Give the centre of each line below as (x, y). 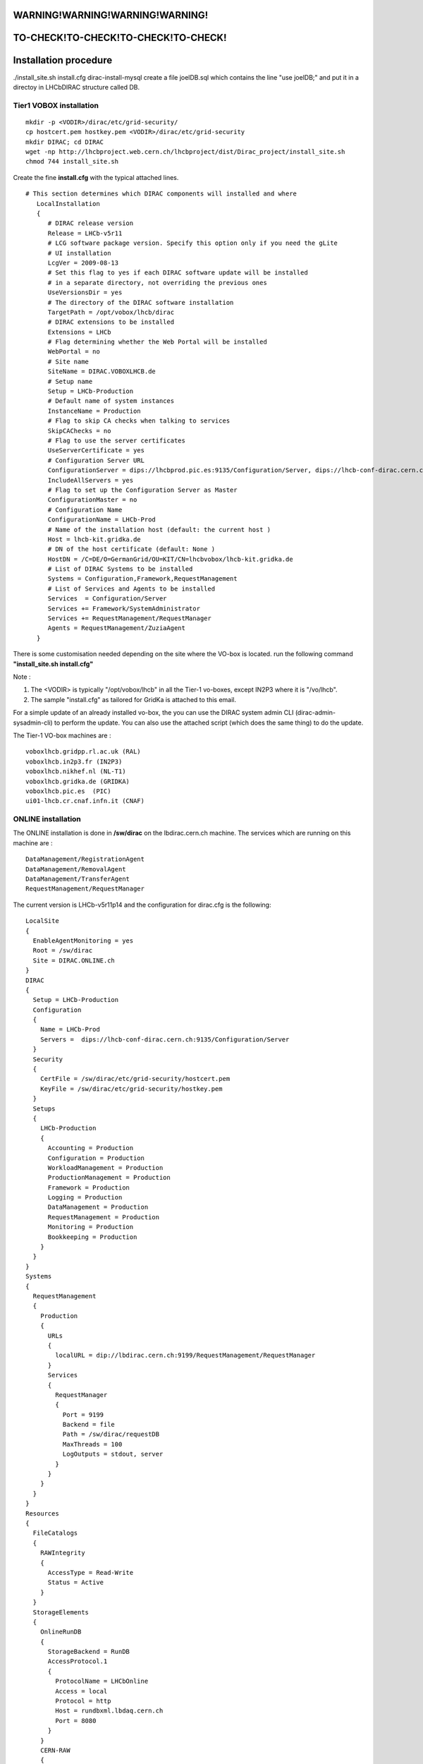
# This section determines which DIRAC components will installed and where (161, 194)
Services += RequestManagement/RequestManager (129, 618)
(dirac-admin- (315, 713)
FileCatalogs (55, 1533)
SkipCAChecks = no (79, 431)
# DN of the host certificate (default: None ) (131, 549)
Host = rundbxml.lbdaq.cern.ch (109, 1711)
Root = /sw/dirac (63, 950)
